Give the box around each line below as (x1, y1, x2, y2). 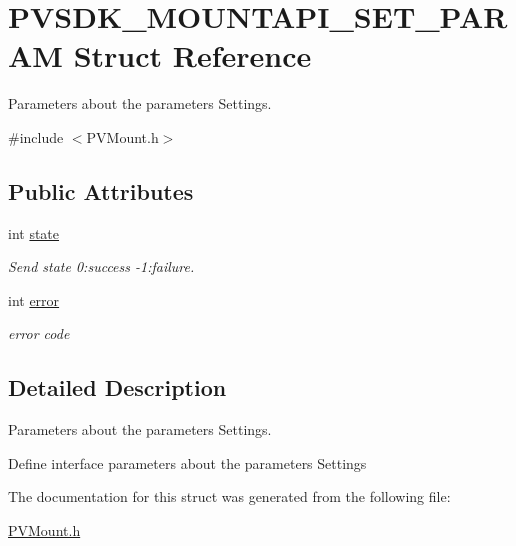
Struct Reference (73, 35, 312, 76)
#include (8, 126, 64, 147)
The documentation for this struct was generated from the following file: (8, 486, 451, 507)
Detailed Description (8, 372, 227, 403)
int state (8, 222, 60, 243)
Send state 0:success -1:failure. (8, 256, 195, 277)
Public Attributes (8, 175, 194, 206)
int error (8, 289, 60, 310)
